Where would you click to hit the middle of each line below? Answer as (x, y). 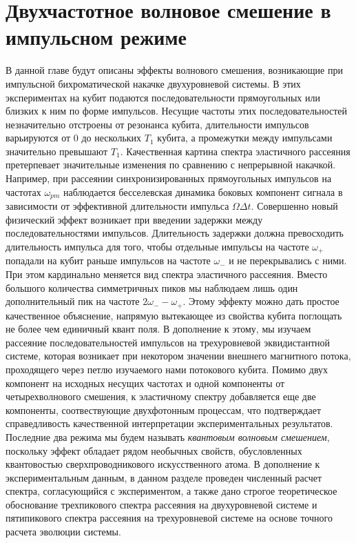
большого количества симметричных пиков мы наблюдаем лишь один (152, 287)
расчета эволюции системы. (63, 532)
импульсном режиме (96, 37)
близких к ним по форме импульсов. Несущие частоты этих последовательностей (177, 111)
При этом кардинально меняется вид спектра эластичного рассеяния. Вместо (167, 274)
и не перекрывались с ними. (288, 260)
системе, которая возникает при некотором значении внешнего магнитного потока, (178, 356)
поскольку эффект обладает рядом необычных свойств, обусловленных (154, 450)
